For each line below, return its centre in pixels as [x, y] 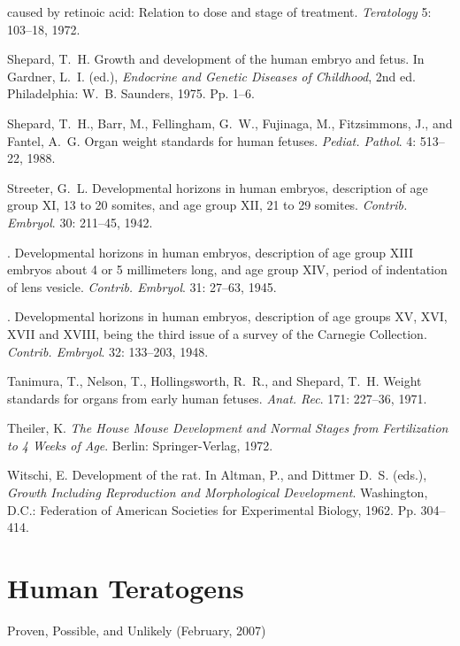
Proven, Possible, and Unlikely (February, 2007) [137, 630]
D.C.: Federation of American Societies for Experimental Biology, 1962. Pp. [212, 509]
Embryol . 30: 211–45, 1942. [80, 222]
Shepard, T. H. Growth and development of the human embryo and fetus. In [216, 59]
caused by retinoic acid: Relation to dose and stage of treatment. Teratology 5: [219, 12]
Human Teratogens [126, 588]
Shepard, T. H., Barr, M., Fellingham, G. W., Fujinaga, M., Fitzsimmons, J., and [230, 123]
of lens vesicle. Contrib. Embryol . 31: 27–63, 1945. [142, 286]
